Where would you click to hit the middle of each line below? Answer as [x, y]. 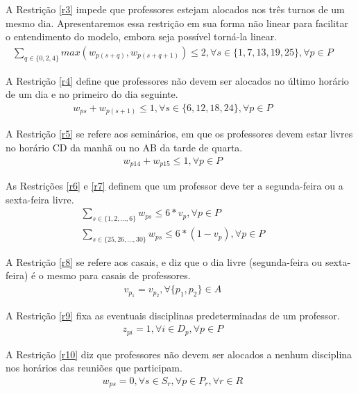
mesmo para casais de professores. [119, 275]
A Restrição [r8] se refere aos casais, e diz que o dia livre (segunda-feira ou [164, 261]
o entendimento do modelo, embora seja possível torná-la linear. [142, 36]
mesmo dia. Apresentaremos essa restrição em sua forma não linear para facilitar [177, 23]
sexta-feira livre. [40, 199]
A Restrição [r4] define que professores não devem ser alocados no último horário [177, 80]
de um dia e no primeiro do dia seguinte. [92, 94]
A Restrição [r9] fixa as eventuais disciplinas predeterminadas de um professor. [173, 316]
